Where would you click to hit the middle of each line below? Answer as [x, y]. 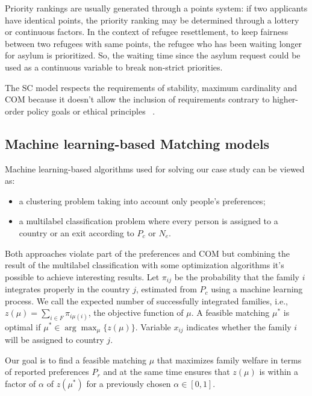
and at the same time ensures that [167, 372]
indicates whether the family [239, 326]
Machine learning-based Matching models [137, 143]
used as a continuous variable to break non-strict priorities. [114, 67]
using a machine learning [257, 289]
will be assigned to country [55, 339]
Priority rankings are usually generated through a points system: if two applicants [156, 8]
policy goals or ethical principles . [91, 111]
